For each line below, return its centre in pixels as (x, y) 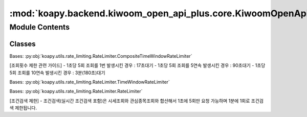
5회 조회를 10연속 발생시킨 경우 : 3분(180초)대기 (57, 73)
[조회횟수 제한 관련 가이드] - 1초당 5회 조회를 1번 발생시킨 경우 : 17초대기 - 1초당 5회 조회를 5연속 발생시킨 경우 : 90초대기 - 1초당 (137, 65)
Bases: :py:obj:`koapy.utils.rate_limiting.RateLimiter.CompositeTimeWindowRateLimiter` (101, 56)
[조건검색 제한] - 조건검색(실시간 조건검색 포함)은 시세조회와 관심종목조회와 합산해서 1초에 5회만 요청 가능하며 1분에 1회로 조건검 (136, 101)
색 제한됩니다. (23, 108)
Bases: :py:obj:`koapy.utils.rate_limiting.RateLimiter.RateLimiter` (76, 91)
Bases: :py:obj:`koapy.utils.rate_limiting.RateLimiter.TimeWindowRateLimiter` (90, 82)
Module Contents (40, 27)
